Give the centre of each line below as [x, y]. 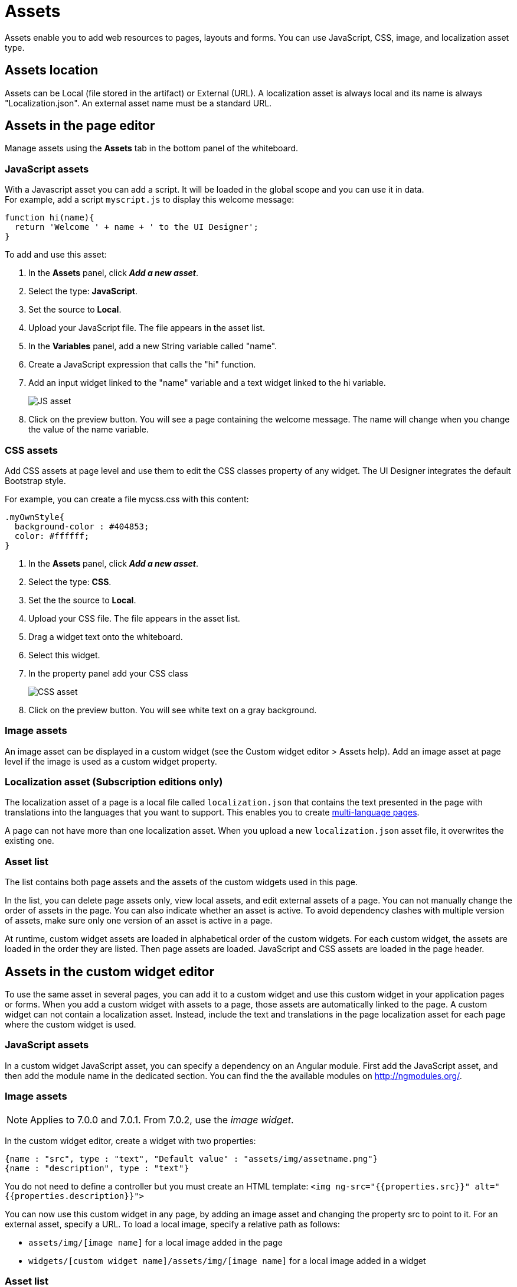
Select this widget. [64, 655]
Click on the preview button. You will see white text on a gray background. [173, 710]
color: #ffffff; [52, 536]
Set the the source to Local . [82, 600]
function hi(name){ [50, 218]
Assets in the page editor [80, 126]
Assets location [52, 70]
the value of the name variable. [89, 430]
